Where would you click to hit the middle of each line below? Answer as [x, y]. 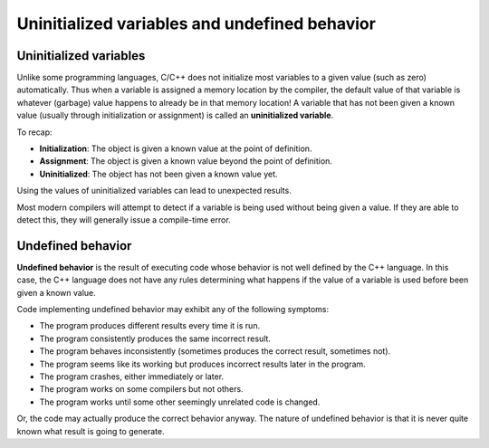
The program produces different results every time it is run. [150, 326]
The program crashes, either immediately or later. [132, 377]
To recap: [35, 132]
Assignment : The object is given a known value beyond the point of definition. [186, 161]
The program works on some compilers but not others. [141, 389]
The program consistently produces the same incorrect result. [155, 338]
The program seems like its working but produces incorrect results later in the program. [202, 364]
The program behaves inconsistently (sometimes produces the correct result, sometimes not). [215, 351]
